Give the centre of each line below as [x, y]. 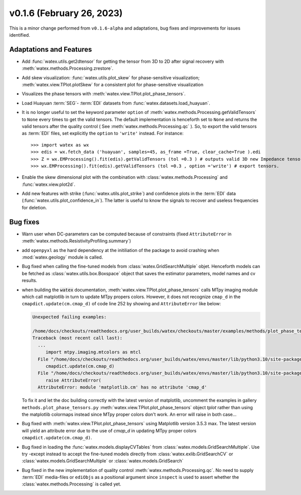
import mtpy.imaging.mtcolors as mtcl [93, 352]
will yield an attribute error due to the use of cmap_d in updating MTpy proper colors [109, 430]
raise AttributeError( [73, 380]
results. [30, 281]
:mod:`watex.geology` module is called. [62, 257]
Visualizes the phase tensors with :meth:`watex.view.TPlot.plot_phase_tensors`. [104, 94]
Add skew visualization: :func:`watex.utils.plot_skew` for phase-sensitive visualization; [111, 77]
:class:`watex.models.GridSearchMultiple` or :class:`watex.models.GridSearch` [103, 461]
